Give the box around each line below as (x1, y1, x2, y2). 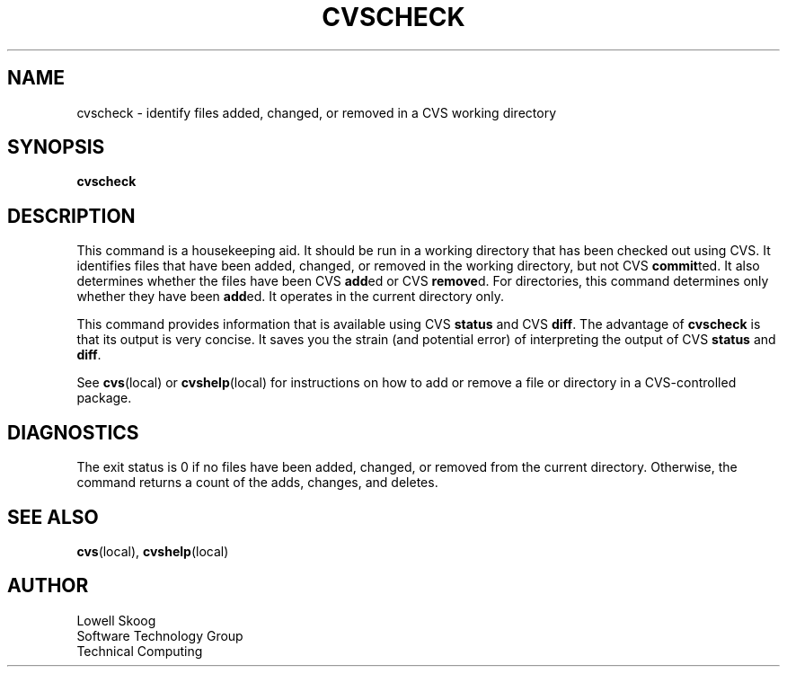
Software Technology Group (76, 627, 243, 643)
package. (76, 390, 132, 406)
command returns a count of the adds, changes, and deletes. (76, 474, 438, 491)
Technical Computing (76, 643, 203, 659)
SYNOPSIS (7, 136, 105, 159)
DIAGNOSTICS (7, 421, 139, 444)
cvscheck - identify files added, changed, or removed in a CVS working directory (76, 104, 556, 120)
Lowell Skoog (76, 612, 156, 628)
